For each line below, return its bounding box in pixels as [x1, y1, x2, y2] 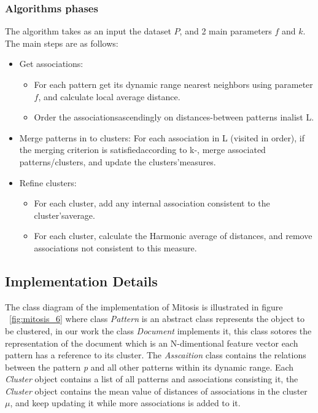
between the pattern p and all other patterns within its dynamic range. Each [5, 360, 294, 373]
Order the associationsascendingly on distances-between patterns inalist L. [34, 111, 314, 124]
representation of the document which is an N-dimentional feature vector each [5, 336, 298, 349]
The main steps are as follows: [5, 36, 118, 49]
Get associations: [19, 57, 83, 70]
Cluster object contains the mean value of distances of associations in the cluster [5, 384, 308, 397]
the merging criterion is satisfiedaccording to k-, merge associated [19, 143, 266, 156]
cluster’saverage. [34, 208, 95, 221]
